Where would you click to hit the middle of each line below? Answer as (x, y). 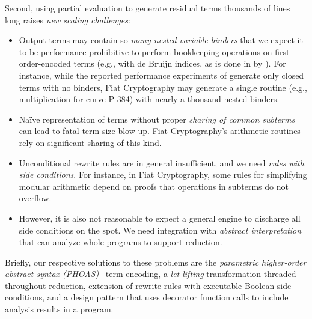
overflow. (35, 198)
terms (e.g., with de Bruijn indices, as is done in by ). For (180, 63)
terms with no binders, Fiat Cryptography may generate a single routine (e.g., (163, 87)
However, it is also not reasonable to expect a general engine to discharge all (160, 218)
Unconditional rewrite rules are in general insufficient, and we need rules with (161, 163)
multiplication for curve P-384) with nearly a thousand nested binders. (149, 99)
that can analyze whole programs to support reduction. (121, 242)
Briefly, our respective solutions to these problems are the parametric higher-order (156, 262)
